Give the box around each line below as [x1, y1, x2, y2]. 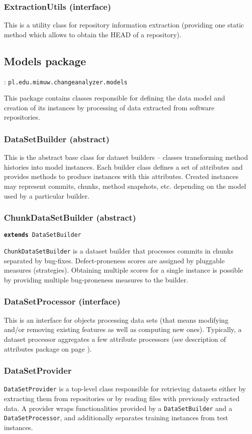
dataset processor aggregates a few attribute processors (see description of [4, 333, 226, 344]
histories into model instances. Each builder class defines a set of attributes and [4, 161, 243, 172]
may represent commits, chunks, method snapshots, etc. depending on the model [4, 181, 247, 191]
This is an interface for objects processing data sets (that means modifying [4, 314, 228, 325]
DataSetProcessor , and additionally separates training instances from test [4, 412, 228, 423]
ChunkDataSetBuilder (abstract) [4, 211, 136, 224]
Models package [4, 53, 86, 68]
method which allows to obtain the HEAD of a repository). [4, 29, 181, 39]
